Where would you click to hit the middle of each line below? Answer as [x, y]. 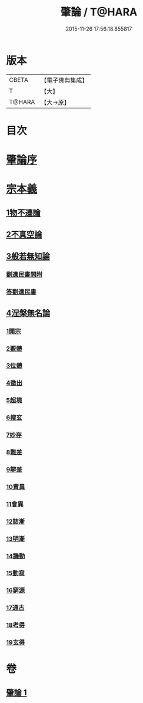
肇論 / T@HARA [99, 12]
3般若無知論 [28, 256]
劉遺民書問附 [24, 275]
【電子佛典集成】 [64, 80]
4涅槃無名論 [28, 313]
